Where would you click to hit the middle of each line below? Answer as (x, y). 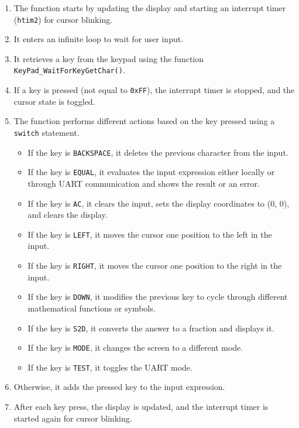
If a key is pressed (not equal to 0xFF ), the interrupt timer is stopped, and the (154, 90)
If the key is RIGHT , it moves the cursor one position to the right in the (155, 265)
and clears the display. (68, 215)
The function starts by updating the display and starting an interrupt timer (150, 8)
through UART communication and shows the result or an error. (144, 183)
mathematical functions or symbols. (92, 308)
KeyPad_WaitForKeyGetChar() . (69, 70)
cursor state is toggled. (54, 101)
